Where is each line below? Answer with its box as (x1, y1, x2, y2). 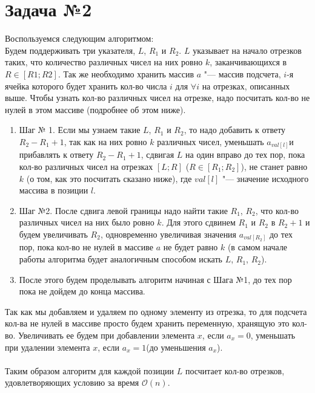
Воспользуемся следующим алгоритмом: (5, 32, 154, 45)
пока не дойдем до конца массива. (19, 285, 145, 297)
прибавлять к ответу (19, 148, 94, 161)
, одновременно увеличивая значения (100, 227, 237, 240)
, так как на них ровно (64, 135, 147, 148)
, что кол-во (255, 204, 299, 216)
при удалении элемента (5, 340, 90, 353)
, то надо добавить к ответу (184, 123, 286, 136)
